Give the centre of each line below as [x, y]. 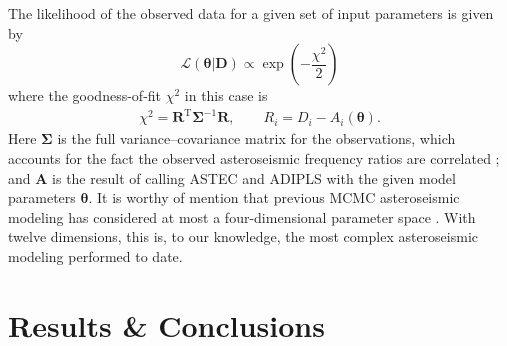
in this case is [226, 95]
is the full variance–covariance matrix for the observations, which [256, 138]
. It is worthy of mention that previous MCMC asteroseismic [274, 197]
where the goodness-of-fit [85, 95]
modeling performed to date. [95, 255]
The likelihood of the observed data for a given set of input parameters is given [251, 13]
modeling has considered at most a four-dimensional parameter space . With [242, 216]
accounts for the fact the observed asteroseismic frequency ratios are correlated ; [254, 157]
